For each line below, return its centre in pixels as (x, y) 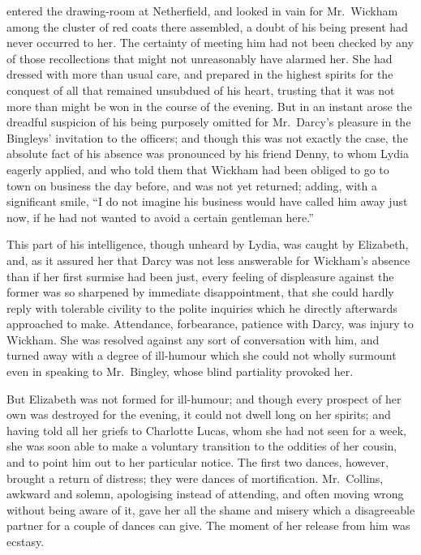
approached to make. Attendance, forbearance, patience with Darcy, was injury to (210, 324)
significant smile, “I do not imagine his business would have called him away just (207, 201)
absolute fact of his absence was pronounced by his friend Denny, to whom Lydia (208, 154)
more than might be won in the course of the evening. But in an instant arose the (209, 106)
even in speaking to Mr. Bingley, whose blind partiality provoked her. (180, 371)
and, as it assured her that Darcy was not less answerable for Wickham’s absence (208, 260)
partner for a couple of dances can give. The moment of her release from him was (208, 525)
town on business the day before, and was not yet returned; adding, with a (192, 185)
